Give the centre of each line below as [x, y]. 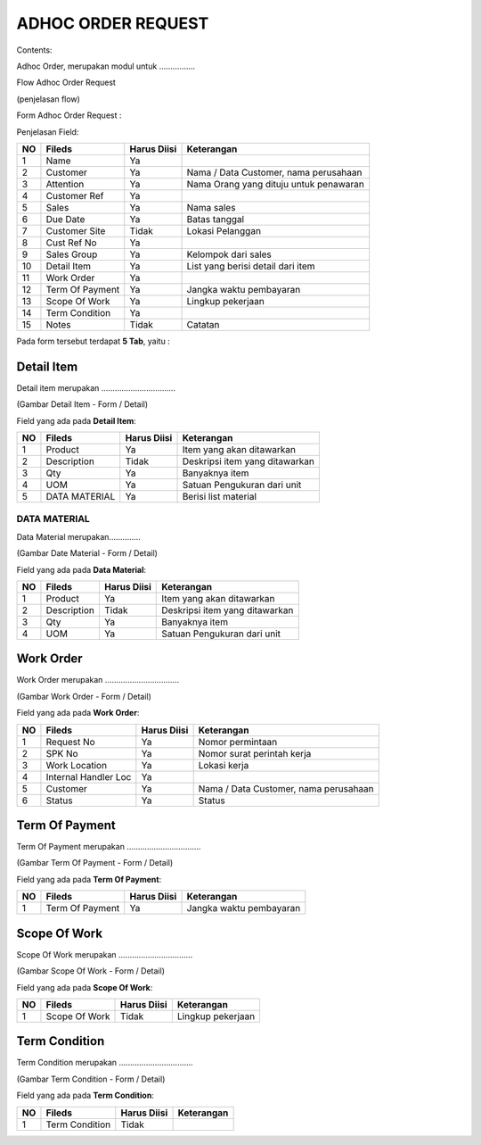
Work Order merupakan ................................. [98, 680]
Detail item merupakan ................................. [96, 387]
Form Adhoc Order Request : [69, 115]
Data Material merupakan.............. [79, 536]
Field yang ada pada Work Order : [78, 713]
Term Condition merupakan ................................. [105, 1063]
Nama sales [211, 207]
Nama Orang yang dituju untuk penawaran [275, 184]
